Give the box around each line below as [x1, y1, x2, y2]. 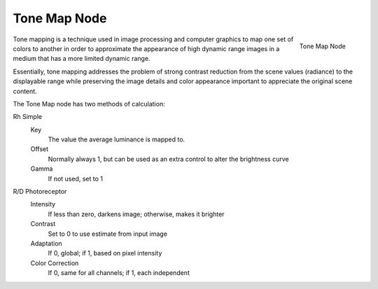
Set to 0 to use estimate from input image [48, 230, 168, 238]
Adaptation [30, 239, 62, 248]
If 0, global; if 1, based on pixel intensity [48, 249, 162, 258]
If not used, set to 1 [48, 174, 103, 183]
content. [13, 87, 38, 95]
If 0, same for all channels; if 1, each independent [48, 269, 190, 277]
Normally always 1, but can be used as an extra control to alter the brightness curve [48, 155, 290, 163]
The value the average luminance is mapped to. [48, 135, 185, 143]
